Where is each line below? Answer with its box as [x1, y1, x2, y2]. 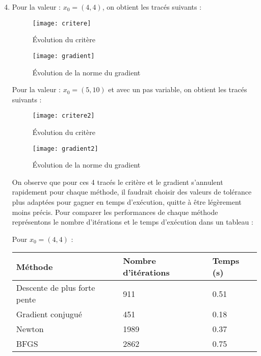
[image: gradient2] [32, 145, 98, 152]
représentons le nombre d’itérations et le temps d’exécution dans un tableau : [12, 216, 253, 227]
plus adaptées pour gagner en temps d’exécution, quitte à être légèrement [12, 196, 242, 207]
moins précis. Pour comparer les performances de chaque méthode [12, 206, 218, 217]
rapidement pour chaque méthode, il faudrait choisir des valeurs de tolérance [12, 186, 252, 197]
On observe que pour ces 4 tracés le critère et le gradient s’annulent [12, 176, 223, 187]
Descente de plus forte [16, 282, 95, 294]
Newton [16, 323, 44, 335]
